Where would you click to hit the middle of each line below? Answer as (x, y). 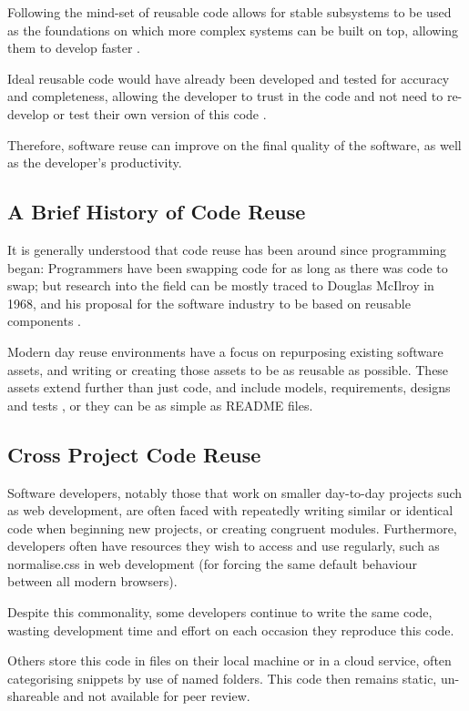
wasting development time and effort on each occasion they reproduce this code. (231, 630)
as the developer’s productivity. (95, 163)
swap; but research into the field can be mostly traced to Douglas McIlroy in (221, 285)
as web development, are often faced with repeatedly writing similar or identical (230, 510)
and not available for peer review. (157, 696)
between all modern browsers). (92, 581)
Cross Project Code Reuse (134, 454)
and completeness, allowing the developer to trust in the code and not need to (225, 96)
